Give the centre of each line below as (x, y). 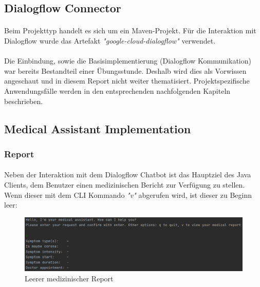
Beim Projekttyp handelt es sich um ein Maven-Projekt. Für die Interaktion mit (130, 30)
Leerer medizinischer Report (69, 278)
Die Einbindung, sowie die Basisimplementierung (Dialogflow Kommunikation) (128, 61)
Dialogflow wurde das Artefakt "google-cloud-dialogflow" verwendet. (110, 40)
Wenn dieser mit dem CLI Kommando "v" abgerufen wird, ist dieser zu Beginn (128, 194)
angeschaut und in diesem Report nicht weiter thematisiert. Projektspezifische (127, 81)
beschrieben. (24, 101)
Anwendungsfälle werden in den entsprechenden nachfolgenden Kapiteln (117, 90)
